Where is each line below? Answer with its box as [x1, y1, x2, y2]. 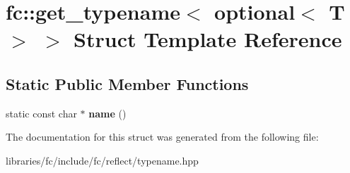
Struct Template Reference [74, 25, 342, 53]
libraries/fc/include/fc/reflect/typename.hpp [6, 153, 199, 167]
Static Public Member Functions [6, 72, 249, 94]
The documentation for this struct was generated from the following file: [6, 129, 319, 144]
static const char [6, 105, 77, 120]
